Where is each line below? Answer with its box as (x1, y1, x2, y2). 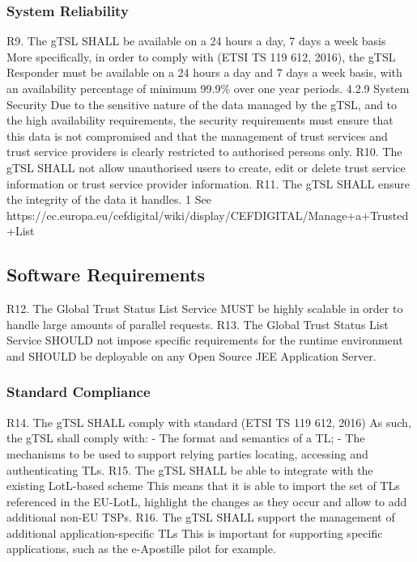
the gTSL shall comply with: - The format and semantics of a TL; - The (6, 429, 365, 446)
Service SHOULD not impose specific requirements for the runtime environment (6, 332, 403, 349)
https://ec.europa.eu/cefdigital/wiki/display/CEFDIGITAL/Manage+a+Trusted (6, 206, 409, 223)
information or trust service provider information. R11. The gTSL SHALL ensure (6, 175, 410, 192)
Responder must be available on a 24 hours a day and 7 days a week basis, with (6, 64, 402, 81)
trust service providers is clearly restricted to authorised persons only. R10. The (6, 143, 402, 160)
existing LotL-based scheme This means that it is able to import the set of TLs (6, 477, 400, 494)
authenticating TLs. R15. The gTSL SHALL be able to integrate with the (6, 461, 373, 478)
